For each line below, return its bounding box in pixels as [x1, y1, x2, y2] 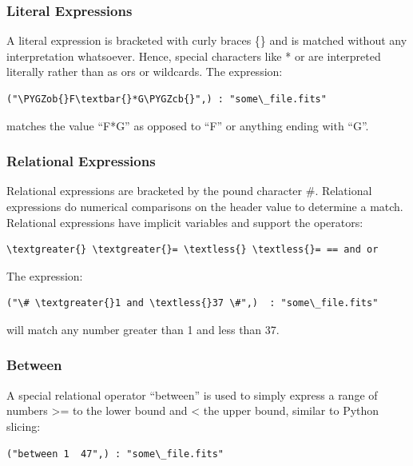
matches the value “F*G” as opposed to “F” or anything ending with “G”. [6, 117, 369, 133]
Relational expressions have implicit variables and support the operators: [6, 213, 363, 230]
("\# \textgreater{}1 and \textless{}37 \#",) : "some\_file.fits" [6, 297, 379, 309]
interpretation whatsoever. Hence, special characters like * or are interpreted [6, 47, 381, 64]
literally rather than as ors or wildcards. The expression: [6, 63, 283, 80]
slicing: [6, 417, 41, 434]
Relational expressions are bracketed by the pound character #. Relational [6, 182, 372, 199]
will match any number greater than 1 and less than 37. [6, 321, 280, 337]
